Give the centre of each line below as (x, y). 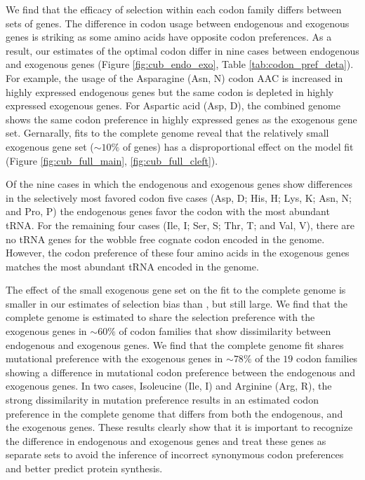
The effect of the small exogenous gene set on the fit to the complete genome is (176, 290)
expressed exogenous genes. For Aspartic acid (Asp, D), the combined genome (173, 105)
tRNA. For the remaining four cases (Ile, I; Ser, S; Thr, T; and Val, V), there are (180, 225)
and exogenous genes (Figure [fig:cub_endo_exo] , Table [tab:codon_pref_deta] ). (180, 64)
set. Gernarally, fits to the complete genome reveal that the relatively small (167, 133)
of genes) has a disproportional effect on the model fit (238, 146)
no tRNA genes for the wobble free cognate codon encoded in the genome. (165, 239)
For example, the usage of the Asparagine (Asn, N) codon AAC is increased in (174, 77)
